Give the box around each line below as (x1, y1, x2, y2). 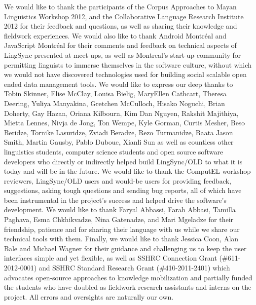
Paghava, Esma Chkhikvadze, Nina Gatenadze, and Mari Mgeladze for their (4, 214, 234, 225)
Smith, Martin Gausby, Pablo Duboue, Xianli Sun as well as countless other (4, 137, 234, 147)
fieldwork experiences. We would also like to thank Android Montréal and (4, 30, 227, 40)
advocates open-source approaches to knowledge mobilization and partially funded (4, 272, 253, 282)
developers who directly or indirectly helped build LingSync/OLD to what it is (4, 156, 243, 166)
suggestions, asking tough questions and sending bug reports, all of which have (4, 185, 242, 195)
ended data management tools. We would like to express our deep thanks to (4, 78, 233, 89)
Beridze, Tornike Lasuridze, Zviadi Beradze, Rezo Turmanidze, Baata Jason (4, 127, 233, 137)
